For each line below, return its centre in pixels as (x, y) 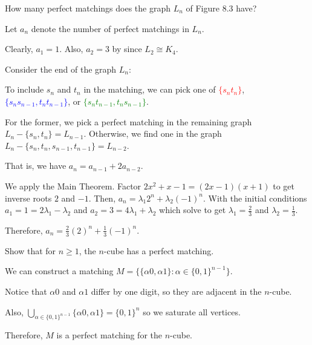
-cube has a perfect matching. (159, 250)
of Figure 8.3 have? (221, 8)
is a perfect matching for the (109, 335)
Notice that (26, 291)
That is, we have (36, 166)
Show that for (31, 250)
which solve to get (193, 210)
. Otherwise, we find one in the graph (153, 133)
